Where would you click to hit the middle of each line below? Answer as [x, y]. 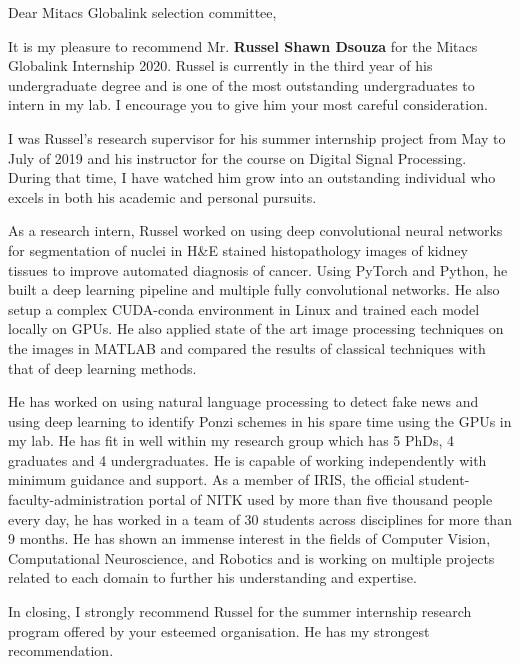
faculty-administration [76, 499]
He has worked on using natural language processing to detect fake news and [243, 401]
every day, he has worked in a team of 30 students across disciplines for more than [260, 518]
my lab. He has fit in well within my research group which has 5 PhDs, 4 [231, 440]
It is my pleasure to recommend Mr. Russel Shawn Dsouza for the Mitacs [243, 45]
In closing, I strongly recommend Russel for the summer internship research [240, 611]
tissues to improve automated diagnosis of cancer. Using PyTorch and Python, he [258, 269]
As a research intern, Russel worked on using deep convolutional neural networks [255, 230]
